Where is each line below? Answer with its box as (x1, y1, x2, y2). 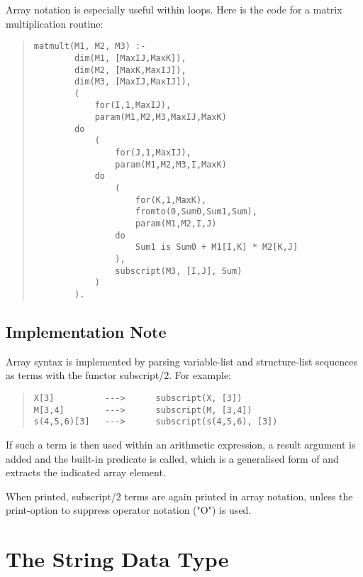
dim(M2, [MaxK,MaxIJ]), (74, 65, 186, 75)
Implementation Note (6, 321, 167, 343)
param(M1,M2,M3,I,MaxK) (115, 159, 227, 170)
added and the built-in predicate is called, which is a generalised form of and (6, 451, 339, 466)
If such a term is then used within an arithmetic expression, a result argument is (6, 436, 356, 451)
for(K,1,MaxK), (135, 194, 207, 205)
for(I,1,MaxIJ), (94, 100, 172, 111)
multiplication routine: (6, 16, 104, 31)
